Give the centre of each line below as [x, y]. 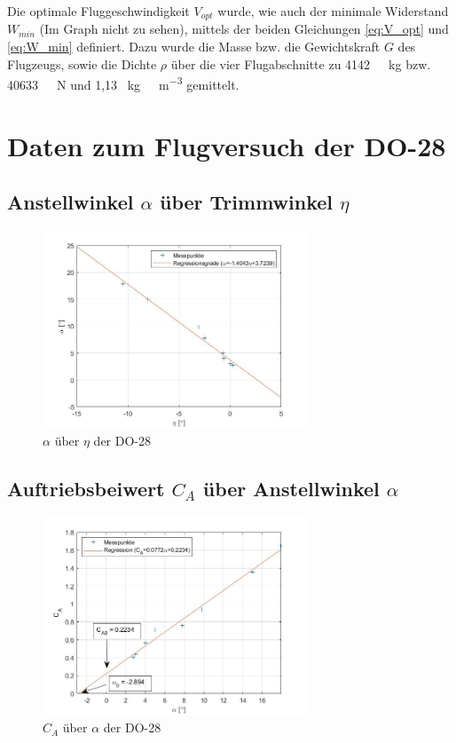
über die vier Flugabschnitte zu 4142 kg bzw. [301, 63]
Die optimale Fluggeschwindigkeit [98, 11]
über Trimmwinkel [246, 202]
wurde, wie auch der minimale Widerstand [333, 11]
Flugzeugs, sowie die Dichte [82, 63]
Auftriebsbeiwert [86, 489]
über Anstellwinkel [291, 489]
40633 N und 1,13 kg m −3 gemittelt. [123, 83]
